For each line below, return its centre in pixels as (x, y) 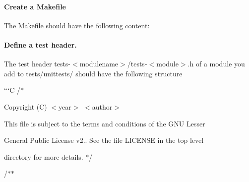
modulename (99, 64)
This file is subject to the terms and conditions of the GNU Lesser (105, 123)
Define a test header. (40, 44)
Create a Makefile (35, 6)
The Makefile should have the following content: (77, 25)
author (102, 106)
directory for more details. (44, 156)
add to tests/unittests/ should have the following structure (93, 73)
